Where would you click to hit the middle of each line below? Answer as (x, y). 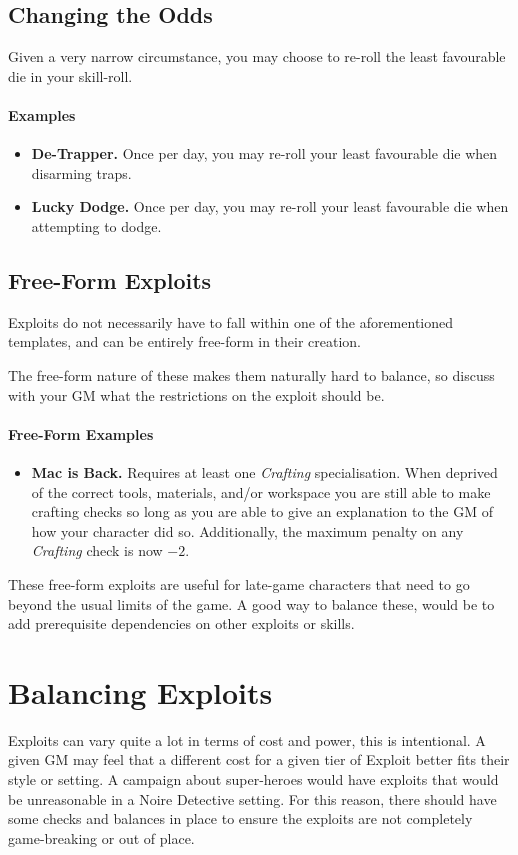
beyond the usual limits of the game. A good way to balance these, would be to (251, 603)
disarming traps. (81, 172)
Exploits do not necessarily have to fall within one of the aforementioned (231, 321)
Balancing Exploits (140, 691)
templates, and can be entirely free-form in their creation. (184, 341)
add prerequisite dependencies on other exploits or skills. (181, 623)
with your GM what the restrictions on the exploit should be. (196, 394)
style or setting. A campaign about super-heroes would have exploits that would (253, 779)
